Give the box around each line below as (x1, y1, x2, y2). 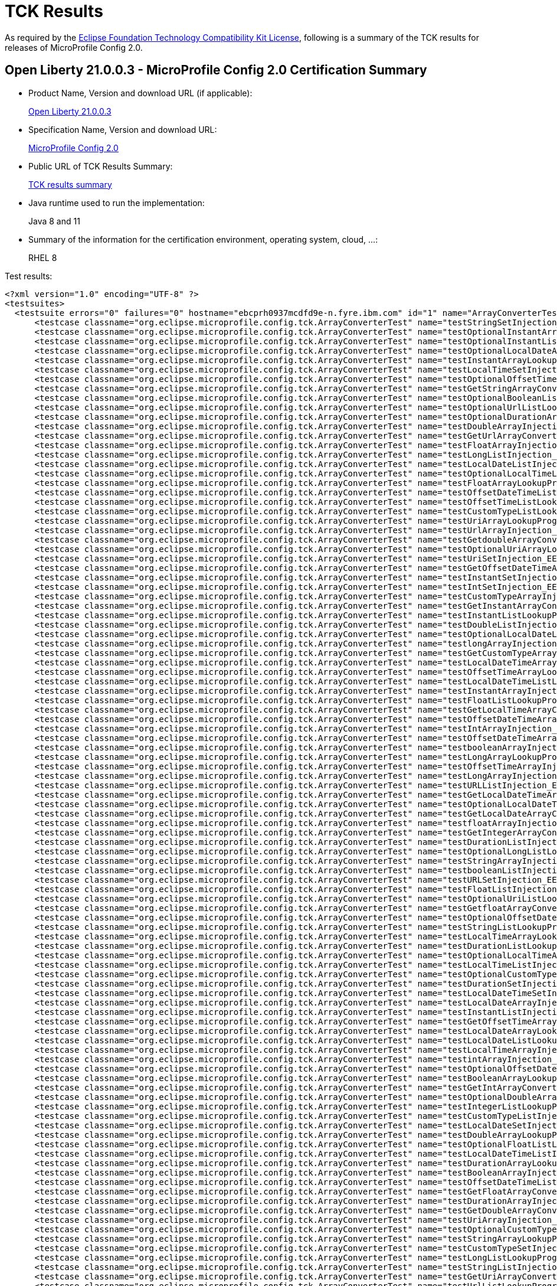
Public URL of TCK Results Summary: (28, 161, 173, 171)
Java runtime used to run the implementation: (28, 197, 205, 208)
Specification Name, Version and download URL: (28, 124, 217, 135)
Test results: (5, 270, 53, 281)
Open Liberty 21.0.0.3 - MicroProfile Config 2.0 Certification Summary (5, 63, 427, 78)
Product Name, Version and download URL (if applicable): (28, 87, 253, 98)
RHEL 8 (28, 252, 57, 263)
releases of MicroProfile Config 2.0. (5, 42, 143, 53)
